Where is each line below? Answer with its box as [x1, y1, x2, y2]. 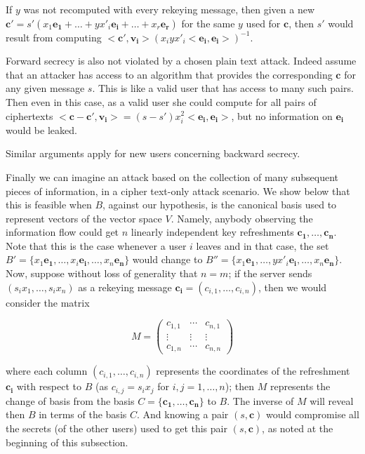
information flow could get [6, 225, 119, 239]
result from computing [6, 29, 102, 44]
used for [246, 15, 281, 30]
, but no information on [231, 108, 333, 123]
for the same [181, 15, 235, 30]
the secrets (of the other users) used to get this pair [6, 420, 227, 435]
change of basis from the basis [6, 393, 135, 408]
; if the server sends [228, 266, 312, 281]
